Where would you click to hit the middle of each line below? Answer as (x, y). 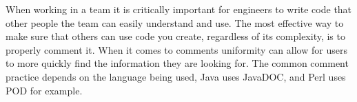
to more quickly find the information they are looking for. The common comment (177, 63)
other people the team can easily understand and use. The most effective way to (175, 22)
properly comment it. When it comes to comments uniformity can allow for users (176, 49)
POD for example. (44, 90)
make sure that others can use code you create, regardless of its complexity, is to (175, 36)
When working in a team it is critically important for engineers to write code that (179, 9)
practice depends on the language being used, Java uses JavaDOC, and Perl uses (176, 76)
